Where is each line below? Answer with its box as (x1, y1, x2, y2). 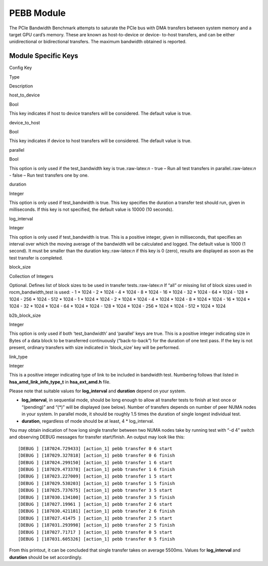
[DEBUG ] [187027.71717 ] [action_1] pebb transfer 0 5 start (18, 529, 173, 535)
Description (9, 83, 33, 89)
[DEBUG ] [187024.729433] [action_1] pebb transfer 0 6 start (18, 446, 173, 451)
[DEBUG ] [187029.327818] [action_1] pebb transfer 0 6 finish (18, 453, 175, 459)
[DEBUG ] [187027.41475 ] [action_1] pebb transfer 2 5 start (18, 515, 173, 521)
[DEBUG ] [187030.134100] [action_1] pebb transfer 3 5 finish (18, 494, 175, 500)
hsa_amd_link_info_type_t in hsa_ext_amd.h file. (9, 378, 111, 385)
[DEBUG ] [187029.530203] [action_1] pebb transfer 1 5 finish (18, 480, 175, 486)
